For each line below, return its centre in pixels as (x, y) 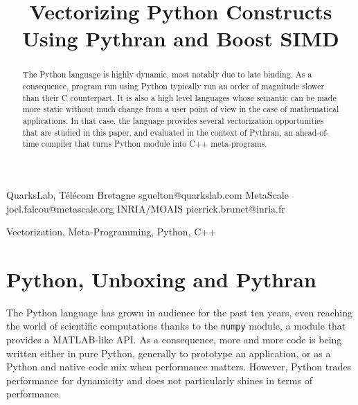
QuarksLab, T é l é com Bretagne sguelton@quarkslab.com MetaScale (147, 194)
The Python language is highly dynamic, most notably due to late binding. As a (167, 74)
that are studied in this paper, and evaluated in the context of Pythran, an (158, 132)
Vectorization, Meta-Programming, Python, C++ (111, 232)
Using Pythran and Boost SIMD (181, 38)
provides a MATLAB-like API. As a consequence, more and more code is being (174, 340)
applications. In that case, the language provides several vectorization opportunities (173, 120)
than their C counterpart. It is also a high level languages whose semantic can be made (179, 97)
